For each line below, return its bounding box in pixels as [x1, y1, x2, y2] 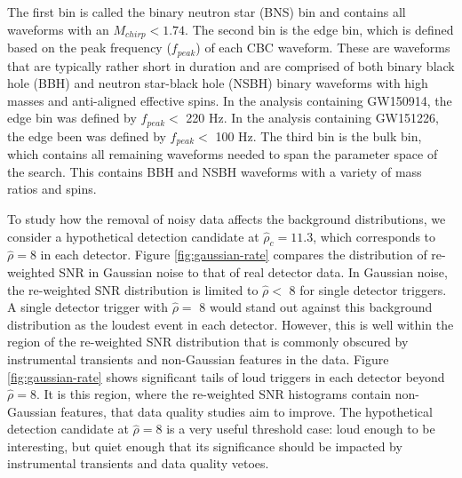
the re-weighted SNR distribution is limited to [7, 280, 259, 299]
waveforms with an [7, 20, 109, 38]
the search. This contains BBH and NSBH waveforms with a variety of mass [7, 162, 422, 180]
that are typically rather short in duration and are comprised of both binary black [7, 56, 455, 75]
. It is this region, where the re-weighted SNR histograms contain [36, 385, 392, 403]
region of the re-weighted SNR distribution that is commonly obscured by [7, 332, 409, 351]
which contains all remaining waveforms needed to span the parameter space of [7, 145, 438, 163]
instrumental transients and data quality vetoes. [7, 454, 269, 473]
